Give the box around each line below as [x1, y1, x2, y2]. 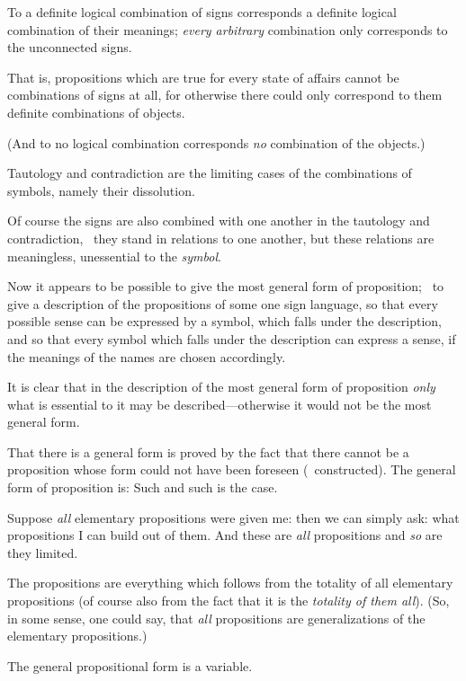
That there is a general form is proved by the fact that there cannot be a [7, 442, 409, 461]
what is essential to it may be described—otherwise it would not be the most [7, 394, 432, 413]
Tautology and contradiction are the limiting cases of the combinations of [7, 164, 412, 182]
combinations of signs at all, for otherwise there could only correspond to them [7, 85, 443, 104]
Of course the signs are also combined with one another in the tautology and [7, 211, 430, 230]
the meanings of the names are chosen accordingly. [7, 347, 286, 366]
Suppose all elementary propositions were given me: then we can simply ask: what [7, 508, 460, 526]
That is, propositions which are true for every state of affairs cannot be [7, 67, 399, 86]
